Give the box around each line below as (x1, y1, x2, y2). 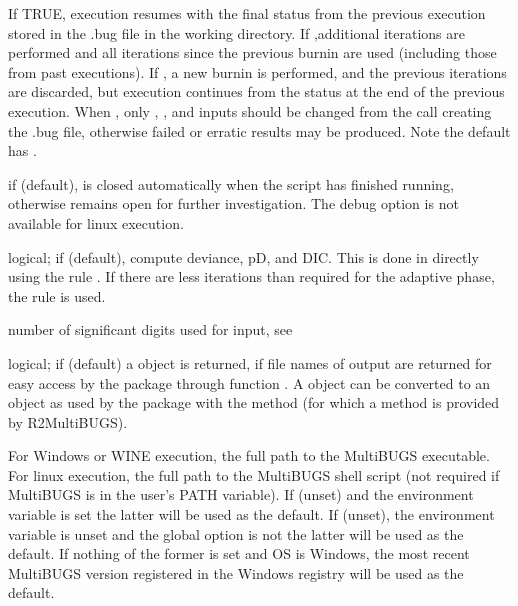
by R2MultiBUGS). (8, 411, 128, 432)
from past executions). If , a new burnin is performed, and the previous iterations (8, 61, 507, 82)
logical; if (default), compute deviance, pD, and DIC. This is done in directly (8, 246, 479, 267)
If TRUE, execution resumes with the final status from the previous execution (8, 3, 486, 23)
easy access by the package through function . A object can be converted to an (8, 372, 491, 393)
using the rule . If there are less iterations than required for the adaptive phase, (8, 266, 495, 287)
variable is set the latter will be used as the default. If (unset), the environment (8, 504, 495, 525)
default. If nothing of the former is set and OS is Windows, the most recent (8, 543, 470, 564)
